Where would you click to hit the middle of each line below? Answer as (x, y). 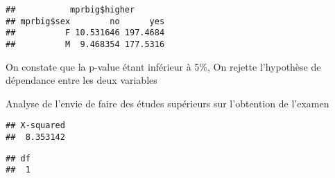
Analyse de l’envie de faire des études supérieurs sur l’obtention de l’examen (167, 103)
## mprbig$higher (70, 10)
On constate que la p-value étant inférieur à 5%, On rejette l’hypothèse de (163, 66)
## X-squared (35, 126)
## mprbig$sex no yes (85, 21)
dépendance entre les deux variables (81, 80)
